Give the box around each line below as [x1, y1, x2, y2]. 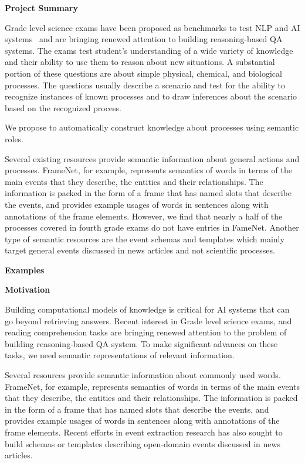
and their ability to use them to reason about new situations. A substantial [5, 56, 275, 68]
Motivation [5, 283, 50, 296]
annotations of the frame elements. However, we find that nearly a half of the [5, 210, 283, 222]
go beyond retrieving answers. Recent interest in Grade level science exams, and [5, 314, 292, 327]
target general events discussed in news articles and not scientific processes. [5, 244, 275, 256]
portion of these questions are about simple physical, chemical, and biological [5, 67, 282, 79]
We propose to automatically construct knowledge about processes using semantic [5, 121, 299, 133]
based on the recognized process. [5, 101, 122, 114]
